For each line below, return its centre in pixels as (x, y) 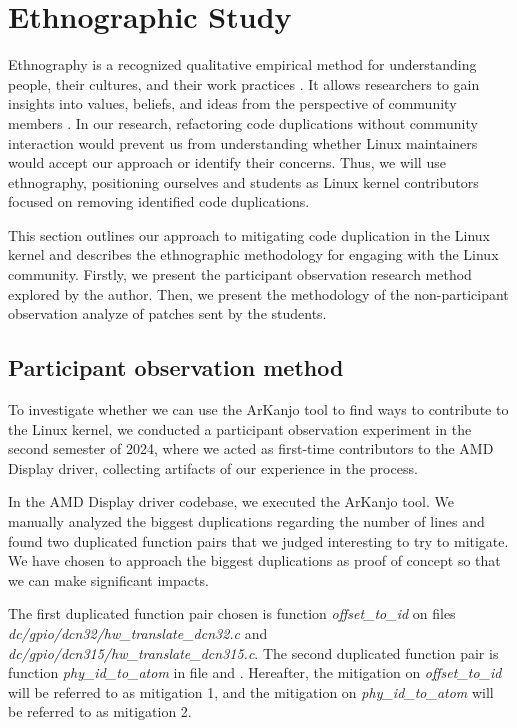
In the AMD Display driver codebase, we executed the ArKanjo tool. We (231, 501)
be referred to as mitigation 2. (100, 711)
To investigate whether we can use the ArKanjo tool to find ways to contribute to (258, 409)
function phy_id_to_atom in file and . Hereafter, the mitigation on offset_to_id (255, 672)
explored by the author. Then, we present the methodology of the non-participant (258, 293)
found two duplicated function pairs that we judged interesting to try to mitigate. (258, 540)
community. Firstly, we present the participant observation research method (240, 274)
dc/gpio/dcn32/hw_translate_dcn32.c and (138, 632)
